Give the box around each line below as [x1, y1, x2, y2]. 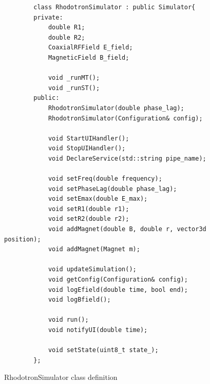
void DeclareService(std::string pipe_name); [48, 154, 206, 162]
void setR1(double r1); [48, 205, 129, 213]
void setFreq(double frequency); [48, 175, 162, 183]
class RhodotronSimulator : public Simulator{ [33, 4, 196, 11]
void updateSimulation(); [48, 266, 137, 273]
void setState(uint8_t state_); [48, 346, 159, 354]
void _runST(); [48, 84, 100, 92]
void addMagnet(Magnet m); [48, 246, 140, 253]
